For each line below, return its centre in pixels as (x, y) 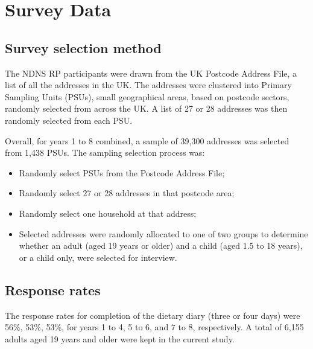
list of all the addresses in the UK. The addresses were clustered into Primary (148, 85)
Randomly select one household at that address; (108, 213)
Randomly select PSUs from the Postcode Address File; (122, 172)
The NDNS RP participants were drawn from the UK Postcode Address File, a (151, 73)
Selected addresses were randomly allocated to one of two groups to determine (163, 233)
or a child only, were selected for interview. (98, 257)
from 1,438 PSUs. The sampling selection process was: (105, 152)
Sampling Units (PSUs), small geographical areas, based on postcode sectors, (147, 96)
